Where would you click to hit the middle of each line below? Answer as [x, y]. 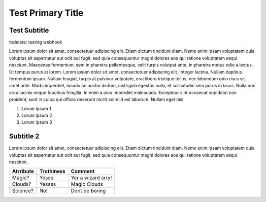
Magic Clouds [87, 184]
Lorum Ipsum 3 [37, 122]
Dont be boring [88, 191]
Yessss [48, 184]
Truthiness [53, 171]
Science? [23, 191]
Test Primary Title [46, 13]
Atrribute [23, 171]
